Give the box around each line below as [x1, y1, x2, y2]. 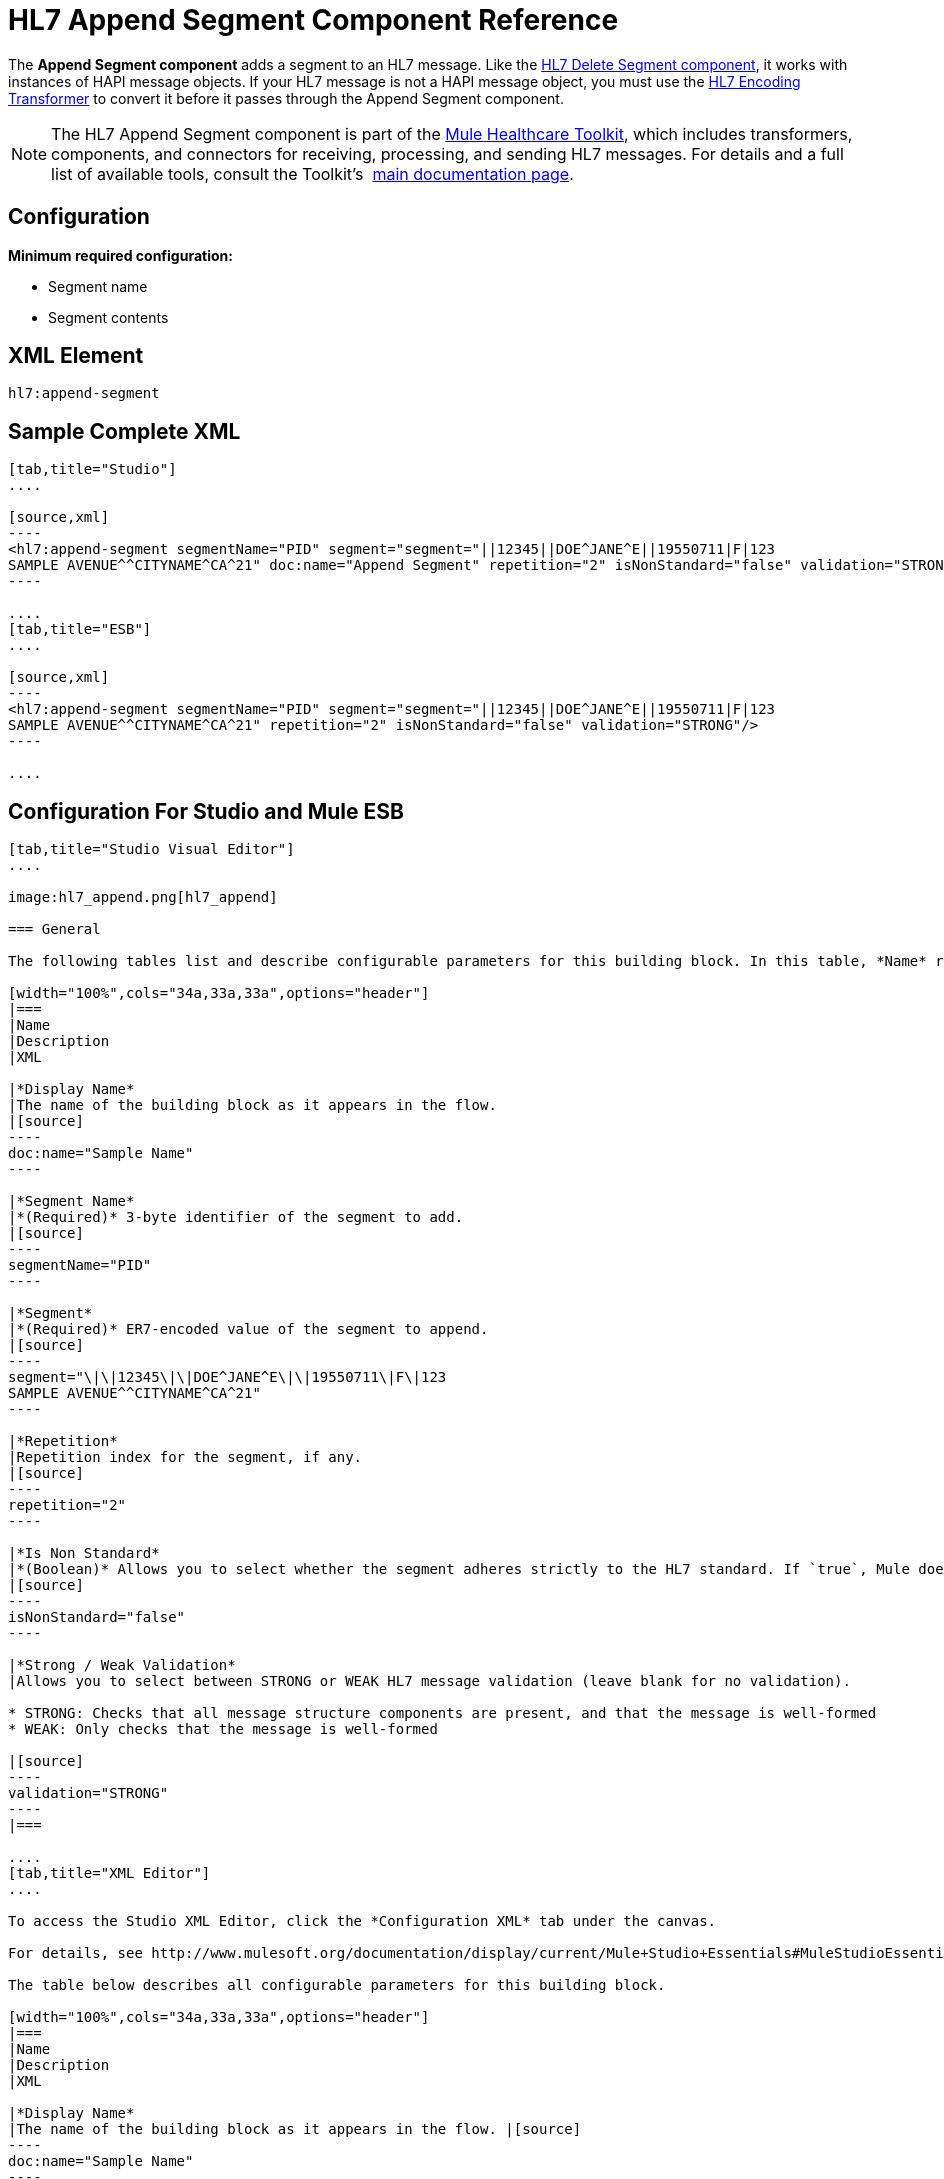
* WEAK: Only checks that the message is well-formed [8, 1721, 438, 1738]
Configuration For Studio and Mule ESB [8, 798, 404, 824]
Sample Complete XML [8, 418, 241, 444]
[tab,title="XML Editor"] [8, 1865, 211, 1882]
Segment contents [48, 308, 169, 326]
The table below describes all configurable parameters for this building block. [8, 1977, 666, 1994]
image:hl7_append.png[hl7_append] [8, 889, 278, 906]
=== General [8, 921, 101, 938]
